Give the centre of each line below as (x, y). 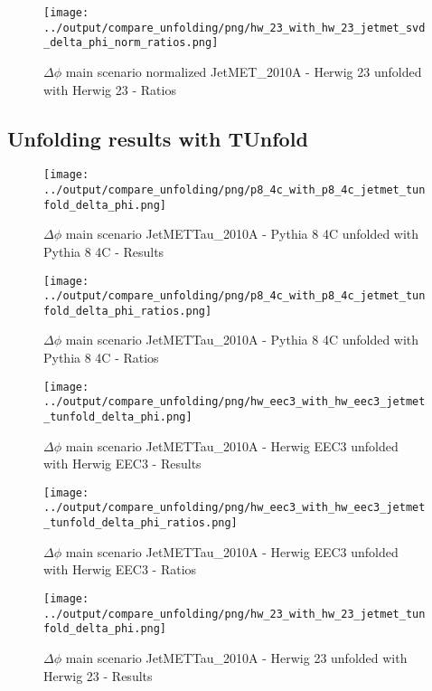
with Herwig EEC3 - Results (122, 464)
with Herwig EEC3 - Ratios (120, 569)
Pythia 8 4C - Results (104, 251)
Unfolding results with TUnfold (158, 138)
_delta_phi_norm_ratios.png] (131, 43)
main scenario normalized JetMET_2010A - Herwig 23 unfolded (244, 71)
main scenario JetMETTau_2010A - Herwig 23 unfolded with (236, 657)
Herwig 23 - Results (98, 675)
